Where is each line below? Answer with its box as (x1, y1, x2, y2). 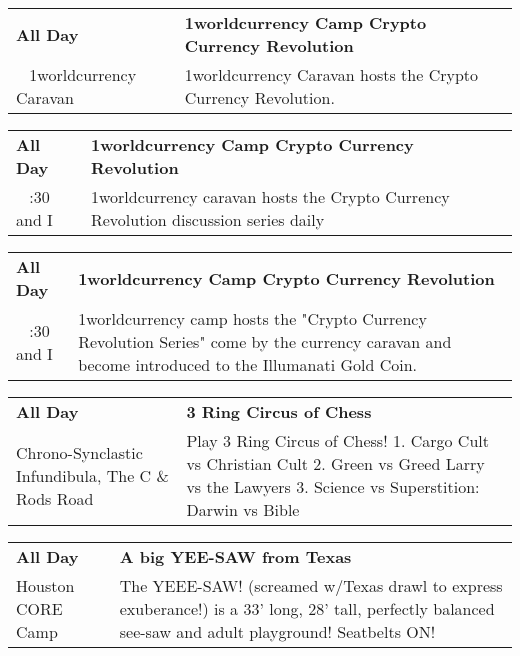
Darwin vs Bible (186, 498, 300, 521)
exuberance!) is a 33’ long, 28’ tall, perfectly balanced (119, 597, 495, 620)
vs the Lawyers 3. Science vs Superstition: (186, 475, 480, 498)
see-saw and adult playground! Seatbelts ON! (119, 620, 436, 643)
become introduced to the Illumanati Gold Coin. (78, 353, 418, 376)
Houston (16, 574, 75, 597)
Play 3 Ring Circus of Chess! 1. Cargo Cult (186, 429, 489, 452)
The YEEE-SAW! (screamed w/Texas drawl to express (119, 574, 503, 597)
